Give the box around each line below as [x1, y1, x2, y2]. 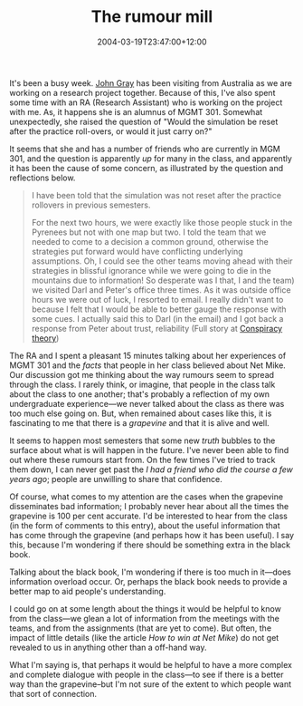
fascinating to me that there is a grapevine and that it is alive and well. [9, 417, 270, 428]
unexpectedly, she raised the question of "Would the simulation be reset [9, 116, 279, 127]
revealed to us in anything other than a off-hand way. [9, 642, 207, 653]
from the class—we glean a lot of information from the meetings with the [9, 613, 280, 624]
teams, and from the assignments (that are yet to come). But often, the [9, 623, 272, 633]
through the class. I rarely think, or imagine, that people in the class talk [9, 379, 276, 390]
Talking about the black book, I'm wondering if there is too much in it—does [9, 566, 291, 577]
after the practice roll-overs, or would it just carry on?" [9, 125, 213, 137]
